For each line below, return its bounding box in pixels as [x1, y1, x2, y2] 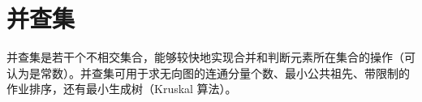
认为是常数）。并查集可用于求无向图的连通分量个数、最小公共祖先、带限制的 [6, 64, 410, 81]
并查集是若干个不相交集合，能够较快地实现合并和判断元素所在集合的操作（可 [6, 49, 416, 66]
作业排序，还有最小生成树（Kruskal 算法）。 [6, 80, 237, 97]
